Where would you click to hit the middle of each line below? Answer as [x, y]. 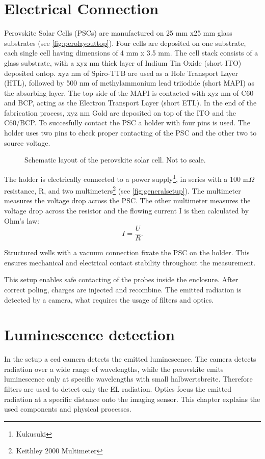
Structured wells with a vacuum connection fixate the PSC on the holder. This [127, 252]
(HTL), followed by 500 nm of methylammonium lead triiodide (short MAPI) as [129, 83]
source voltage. [27, 142]
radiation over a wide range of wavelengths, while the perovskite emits [114, 369]
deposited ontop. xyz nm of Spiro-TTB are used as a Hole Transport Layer [121, 73]
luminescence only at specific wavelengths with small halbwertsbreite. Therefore [128, 379]
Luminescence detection [89, 334]
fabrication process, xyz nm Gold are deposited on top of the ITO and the [120, 112]
